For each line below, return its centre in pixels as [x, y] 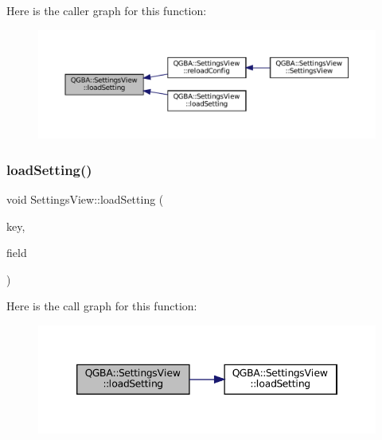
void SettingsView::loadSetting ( [85, 199]
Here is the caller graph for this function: [107, 10]
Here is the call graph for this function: [102, 306]
